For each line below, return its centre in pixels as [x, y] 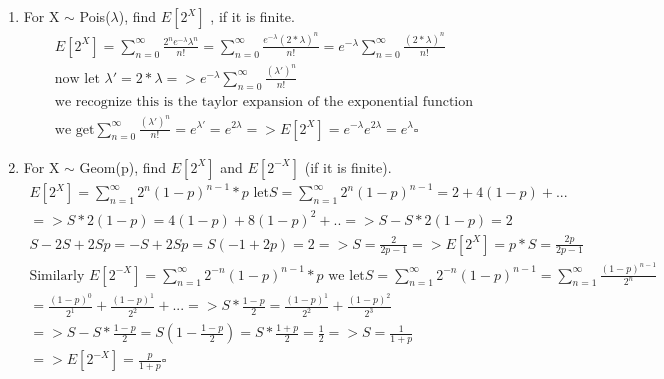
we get [74, 129]
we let [346, 275]
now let [77, 78]
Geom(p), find [123, 166]
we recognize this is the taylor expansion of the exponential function [264, 101]
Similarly [57, 275]
